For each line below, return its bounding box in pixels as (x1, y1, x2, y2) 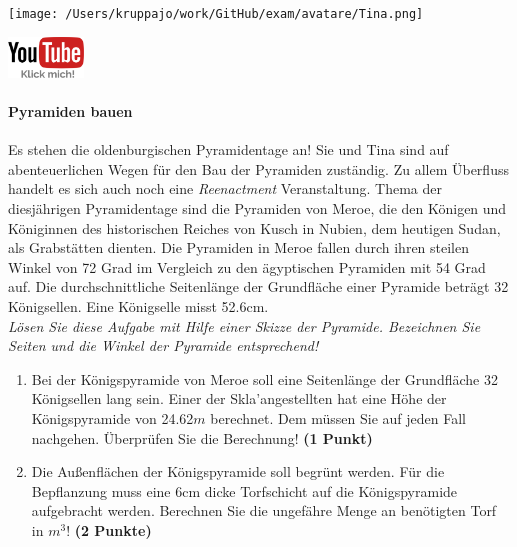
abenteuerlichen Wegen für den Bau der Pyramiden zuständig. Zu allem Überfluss (8, 158, 509, 179)
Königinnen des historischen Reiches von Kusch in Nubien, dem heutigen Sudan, (8, 217, 501, 238)
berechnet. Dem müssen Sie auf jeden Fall (210, 407, 466, 428)
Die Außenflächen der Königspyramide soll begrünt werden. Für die (31, 461, 445, 482)
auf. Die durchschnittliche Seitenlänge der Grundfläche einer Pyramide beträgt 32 (8, 276, 509, 297)
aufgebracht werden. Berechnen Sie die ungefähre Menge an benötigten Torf (31, 500, 497, 521)
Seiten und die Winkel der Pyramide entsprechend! (8, 335, 319, 356)
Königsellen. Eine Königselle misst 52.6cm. (8, 296, 269, 317)
